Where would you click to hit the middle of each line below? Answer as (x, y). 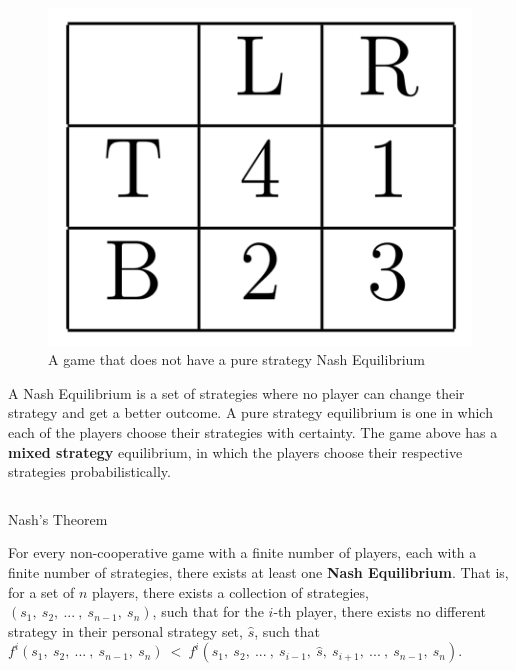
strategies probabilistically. (89, 471)
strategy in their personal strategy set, (125, 630)
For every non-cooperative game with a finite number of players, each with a (242, 552)
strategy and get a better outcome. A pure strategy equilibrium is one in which (250, 412)
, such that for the (208, 611)
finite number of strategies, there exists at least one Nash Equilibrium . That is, (258, 572)
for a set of (41, 591)
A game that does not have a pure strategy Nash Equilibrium (236, 359)
